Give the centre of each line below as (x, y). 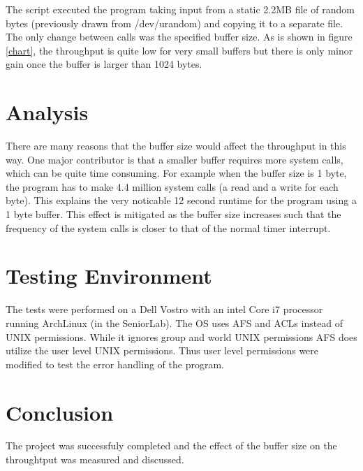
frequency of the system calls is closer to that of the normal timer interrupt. (168, 227)
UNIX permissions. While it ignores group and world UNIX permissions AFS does (181, 336)
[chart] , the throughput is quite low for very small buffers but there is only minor (179, 50)
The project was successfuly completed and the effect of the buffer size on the (171, 445)
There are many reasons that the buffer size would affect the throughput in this (176, 146)
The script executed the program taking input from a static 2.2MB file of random (180, 9)
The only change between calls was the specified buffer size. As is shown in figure (179, 37)
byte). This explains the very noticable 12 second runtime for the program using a (181, 200)
